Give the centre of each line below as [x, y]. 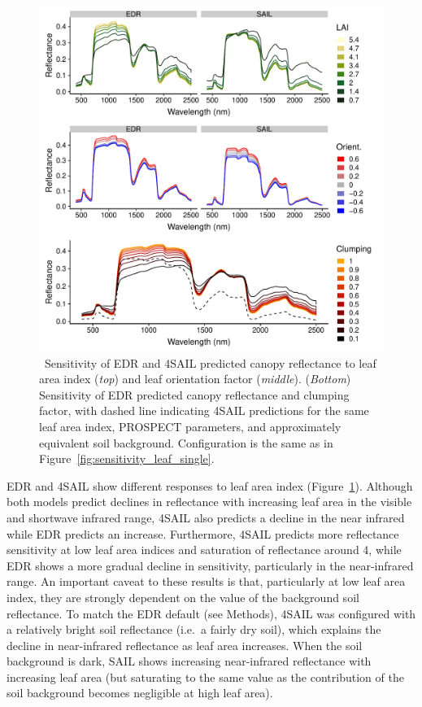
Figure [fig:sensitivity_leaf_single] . [127, 458]
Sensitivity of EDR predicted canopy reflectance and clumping [194, 394]
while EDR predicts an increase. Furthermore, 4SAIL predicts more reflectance [203, 533]
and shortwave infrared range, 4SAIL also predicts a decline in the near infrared [206, 517]
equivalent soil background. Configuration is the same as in [186, 442]
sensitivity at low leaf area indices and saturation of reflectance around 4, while [204, 550]
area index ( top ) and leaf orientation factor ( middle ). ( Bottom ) [195, 379]
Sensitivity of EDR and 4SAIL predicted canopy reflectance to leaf [210, 362]
